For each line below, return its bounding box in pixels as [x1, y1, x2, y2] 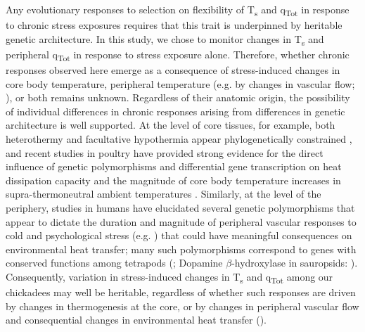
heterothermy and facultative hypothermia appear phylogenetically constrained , [6, 131, 352, 146]
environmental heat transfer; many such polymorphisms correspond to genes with [6, 241, 357, 256]
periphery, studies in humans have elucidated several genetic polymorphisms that [6, 200, 355, 215]
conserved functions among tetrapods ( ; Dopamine [6, 255, 223, 270]
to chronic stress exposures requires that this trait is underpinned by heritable [6, 18, 342, 32]
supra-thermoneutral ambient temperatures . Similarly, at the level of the [6, 186, 321, 201]
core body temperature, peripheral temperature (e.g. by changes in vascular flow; [6, 76, 355, 91]
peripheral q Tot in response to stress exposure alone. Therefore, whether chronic [6, 46, 350, 63]
